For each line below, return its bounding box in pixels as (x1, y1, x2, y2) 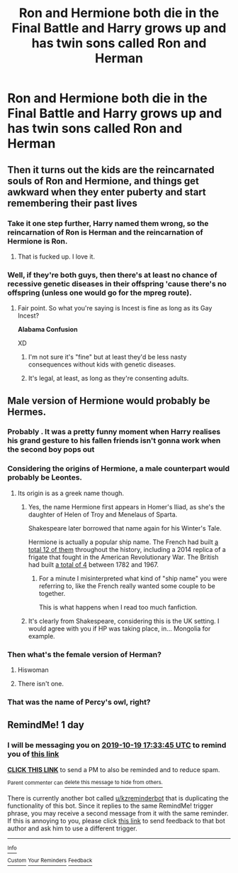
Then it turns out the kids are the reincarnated (7, 163, 215, 175)
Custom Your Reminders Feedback (7, 857, 93, 864)
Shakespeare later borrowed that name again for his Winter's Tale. (28, 524, 222, 532)
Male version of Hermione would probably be (7, 394, 210, 406)
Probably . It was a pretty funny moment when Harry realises (7, 427, 221, 437)
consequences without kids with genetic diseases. (28, 360, 176, 369)
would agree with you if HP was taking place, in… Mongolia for (28, 624, 211, 633)
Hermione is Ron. (7, 236, 68, 246)
